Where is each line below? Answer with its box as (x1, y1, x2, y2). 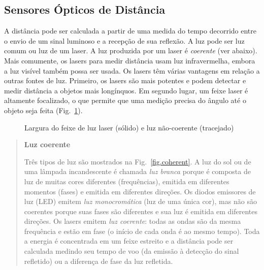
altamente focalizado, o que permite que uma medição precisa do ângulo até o (4, 95, 246, 106)
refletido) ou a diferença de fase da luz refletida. (24, 255, 173, 266)
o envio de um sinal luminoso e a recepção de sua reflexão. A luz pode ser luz (4, 35, 245, 46)
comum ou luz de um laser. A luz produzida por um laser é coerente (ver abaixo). (4, 45, 257, 56)
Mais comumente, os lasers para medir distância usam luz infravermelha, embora (4, 55, 255, 65)
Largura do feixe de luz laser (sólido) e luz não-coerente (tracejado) (24, 122, 234, 132)
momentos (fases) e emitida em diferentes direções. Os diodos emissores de (24, 186, 256, 196)
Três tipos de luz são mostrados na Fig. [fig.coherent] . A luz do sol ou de (24, 156, 251, 166)
